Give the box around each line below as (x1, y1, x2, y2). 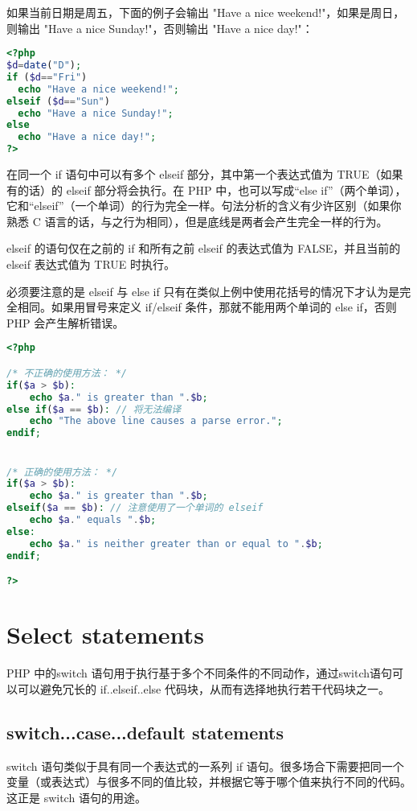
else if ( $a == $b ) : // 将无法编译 (6, 403, 182, 415)
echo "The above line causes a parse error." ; (29, 415, 283, 427)
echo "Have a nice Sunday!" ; (18, 107, 174, 119)
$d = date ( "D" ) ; (6, 60, 82, 72)
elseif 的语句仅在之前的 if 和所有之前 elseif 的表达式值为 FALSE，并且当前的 (6, 240, 401, 257)
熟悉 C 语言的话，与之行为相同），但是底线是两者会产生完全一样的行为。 (6, 212, 388, 229)
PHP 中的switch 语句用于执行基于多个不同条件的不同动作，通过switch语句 (6, 665, 393, 681)
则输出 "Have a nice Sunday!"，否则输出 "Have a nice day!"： (6, 19, 313, 36)
